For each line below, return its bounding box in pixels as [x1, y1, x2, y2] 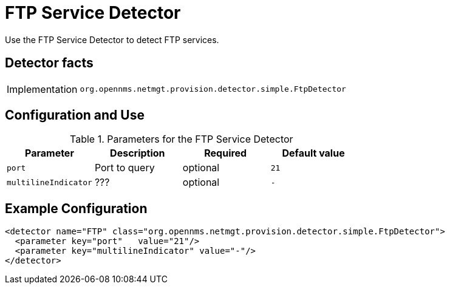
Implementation [7, 83, 78, 95]
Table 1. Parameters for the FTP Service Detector [69, 133, 293, 146]
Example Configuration [5, 200, 148, 216]
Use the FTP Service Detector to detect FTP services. [5, 34, 219, 45]
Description [110, 147, 165, 160]
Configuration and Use [5, 107, 145, 123]
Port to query [94, 161, 155, 174]
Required [204, 147, 247, 160]
